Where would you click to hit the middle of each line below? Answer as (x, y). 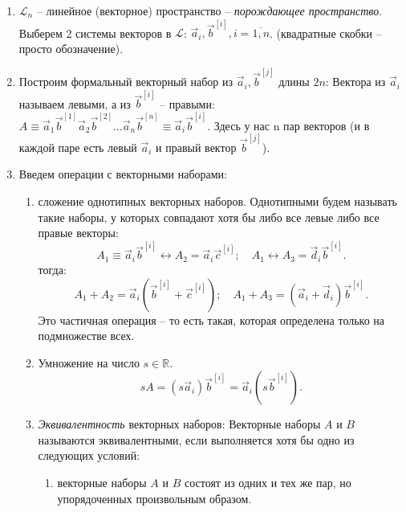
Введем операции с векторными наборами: (123, 174)
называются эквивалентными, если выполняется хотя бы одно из (196, 439)
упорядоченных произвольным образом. (154, 498)
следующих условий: (89, 455)
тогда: (52, 269)
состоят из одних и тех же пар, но (268, 483)
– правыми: (187, 103)
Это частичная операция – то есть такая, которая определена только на (211, 319)
